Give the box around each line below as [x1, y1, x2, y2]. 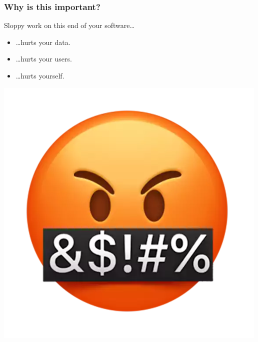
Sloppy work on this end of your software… [4, 20, 134, 30]
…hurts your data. [15, 36, 70, 47]
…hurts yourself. [15, 70, 64, 80]
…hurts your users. [15, 53, 72, 64]
